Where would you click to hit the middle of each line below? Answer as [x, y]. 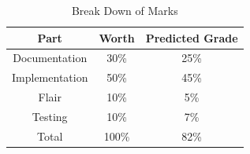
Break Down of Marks [125, 10]
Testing [50, 116]
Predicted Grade [192, 37]
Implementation [50, 77]
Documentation [50, 58]
